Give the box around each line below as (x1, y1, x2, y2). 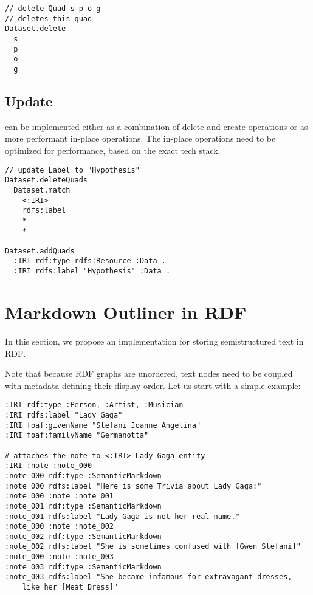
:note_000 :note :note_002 (5, 522, 114, 531)
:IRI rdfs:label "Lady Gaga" (5, 410, 123, 419)
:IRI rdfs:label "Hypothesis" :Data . (13, 267, 171, 276)
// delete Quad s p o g (5, 4, 101, 13)
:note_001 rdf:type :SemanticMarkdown (5, 501, 162, 511)
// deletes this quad (5, 14, 92, 23)
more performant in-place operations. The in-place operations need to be (5, 132, 276, 145)
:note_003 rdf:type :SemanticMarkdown (5, 562, 162, 571)
